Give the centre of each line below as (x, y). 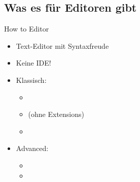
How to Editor (27, 29)
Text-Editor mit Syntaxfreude (62, 45)
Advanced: (32, 148)
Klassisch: (31, 80)
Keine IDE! (33, 63)
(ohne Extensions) (56, 114)
